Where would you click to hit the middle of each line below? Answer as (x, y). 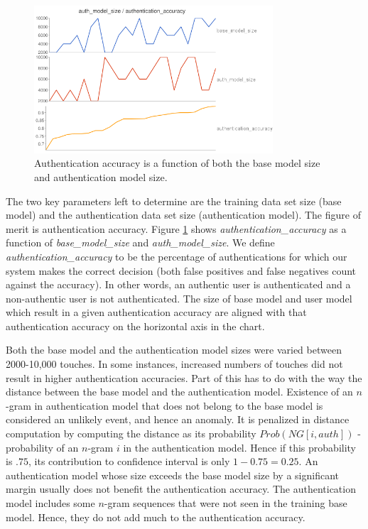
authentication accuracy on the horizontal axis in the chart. (135, 326)
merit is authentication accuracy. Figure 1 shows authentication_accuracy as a (176, 228)
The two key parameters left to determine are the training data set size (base (174, 201)
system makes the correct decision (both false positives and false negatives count (181, 270)
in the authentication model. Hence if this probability (240, 447)
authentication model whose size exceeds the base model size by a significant (172, 475)
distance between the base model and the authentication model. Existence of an (179, 392)
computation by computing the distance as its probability (131, 433)
